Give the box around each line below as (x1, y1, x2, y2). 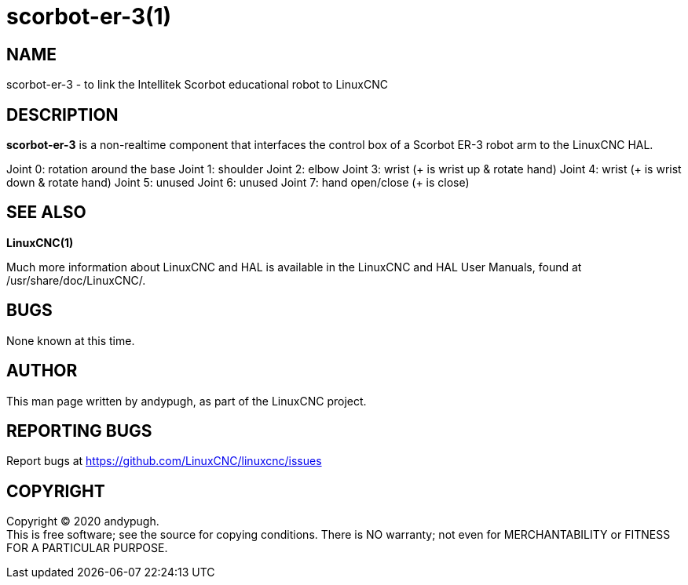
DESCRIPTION (6, 104, 119, 125)
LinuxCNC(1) (6, 235, 74, 249)
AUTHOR (6, 361, 78, 381)
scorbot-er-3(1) (6, 3, 172, 30)
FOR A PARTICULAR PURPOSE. (6, 541, 168, 555)
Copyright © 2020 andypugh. (6, 514, 159, 529)
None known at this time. (6, 333, 135, 347)
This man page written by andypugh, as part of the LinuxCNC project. (6, 394, 367, 408)
